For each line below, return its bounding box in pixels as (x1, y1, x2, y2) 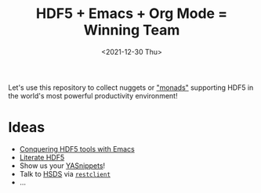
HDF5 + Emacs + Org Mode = (35, 5, 228, 23)
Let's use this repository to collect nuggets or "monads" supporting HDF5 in (8, 83, 254, 92)
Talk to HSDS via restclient (19, 169, 111, 178)
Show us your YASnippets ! (19, 161, 106, 170)
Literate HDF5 (19, 152, 65, 162)
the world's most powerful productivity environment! (8, 91, 178, 100)
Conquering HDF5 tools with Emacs (19, 144, 135, 153)
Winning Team (83, 21, 180, 39)
